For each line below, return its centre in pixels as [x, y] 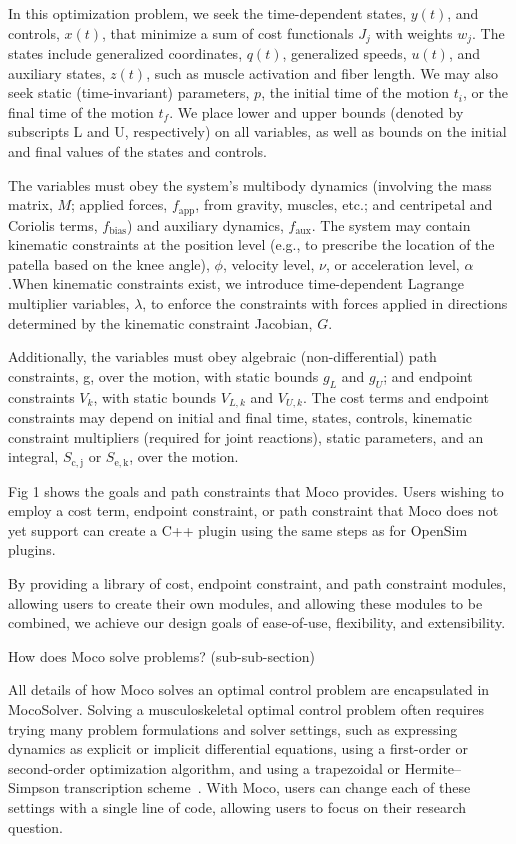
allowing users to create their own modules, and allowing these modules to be [245, 602]
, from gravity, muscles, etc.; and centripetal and [344, 204]
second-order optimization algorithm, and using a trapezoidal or [204, 767]
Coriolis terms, [53, 224]
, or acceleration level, [392, 263]
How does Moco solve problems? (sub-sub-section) [161, 655]
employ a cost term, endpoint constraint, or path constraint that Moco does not [253, 510]
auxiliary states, [57, 72]
